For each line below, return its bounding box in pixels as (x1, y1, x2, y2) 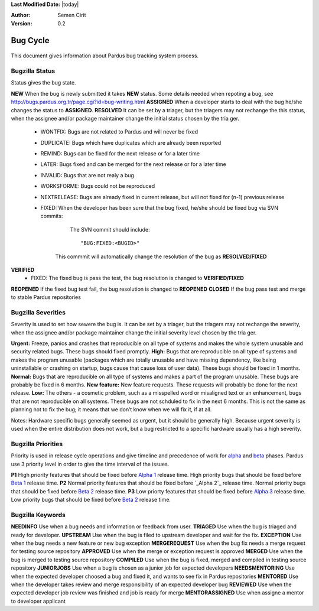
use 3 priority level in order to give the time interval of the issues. (11, 460, 170, 467)
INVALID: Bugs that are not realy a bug (40, 171, 134, 178)
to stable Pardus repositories (11, 294, 81, 301)
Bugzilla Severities (11, 308, 66, 316)
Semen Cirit (57, 12, 86, 19)
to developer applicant (11, 597, 66, 604)
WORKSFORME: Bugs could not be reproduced (40, 183, 155, 190)
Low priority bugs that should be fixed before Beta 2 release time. (11, 496, 171, 503)
